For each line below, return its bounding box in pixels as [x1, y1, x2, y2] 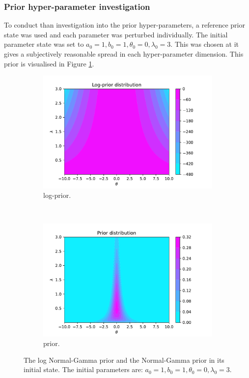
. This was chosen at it [170, 39, 239, 49]
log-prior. [43, 190, 71, 200]
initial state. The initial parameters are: [24, 364, 143, 375]
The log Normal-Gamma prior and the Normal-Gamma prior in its [24, 354, 224, 365]
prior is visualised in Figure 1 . [4, 58, 94, 68]
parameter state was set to [4, 39, 84, 49]
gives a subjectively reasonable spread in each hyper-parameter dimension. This [4, 49, 244, 59]
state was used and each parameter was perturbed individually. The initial [4, 29, 228, 39]
